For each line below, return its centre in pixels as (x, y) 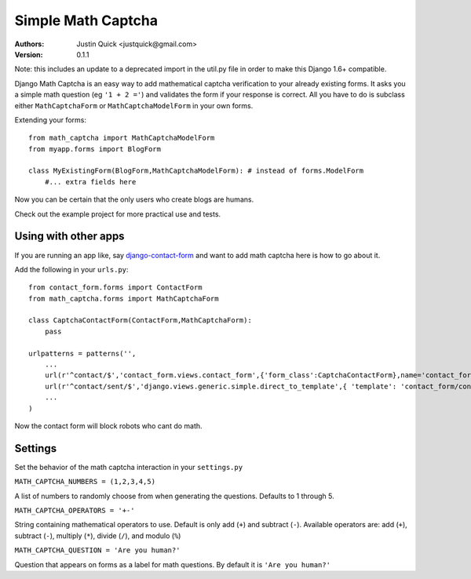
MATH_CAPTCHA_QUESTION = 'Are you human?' (97, 550)
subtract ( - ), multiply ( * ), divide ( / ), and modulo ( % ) (98, 535)
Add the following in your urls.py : (71, 269)
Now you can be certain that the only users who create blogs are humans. (134, 199)
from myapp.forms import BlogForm (95, 149)
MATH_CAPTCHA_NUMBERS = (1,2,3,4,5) (85, 482)
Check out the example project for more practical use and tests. (118, 214)
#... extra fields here (90, 182)
